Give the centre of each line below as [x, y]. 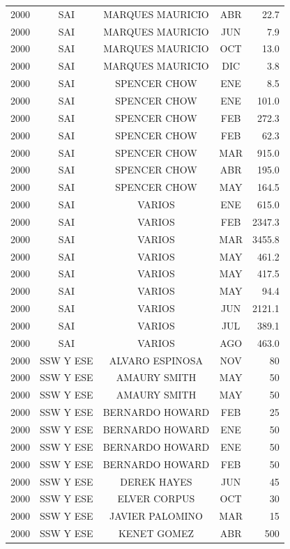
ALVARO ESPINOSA [156, 360]
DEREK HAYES [156, 481]
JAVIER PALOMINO [156, 516]
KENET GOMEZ [156, 533]
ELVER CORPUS [156, 498]
